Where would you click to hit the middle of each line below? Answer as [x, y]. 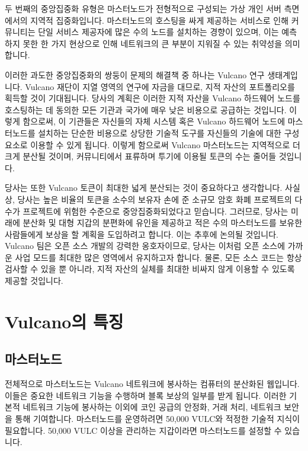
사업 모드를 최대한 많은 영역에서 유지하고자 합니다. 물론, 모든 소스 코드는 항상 [158, 257]
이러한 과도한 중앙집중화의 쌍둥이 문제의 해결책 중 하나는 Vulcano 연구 [135, 74]
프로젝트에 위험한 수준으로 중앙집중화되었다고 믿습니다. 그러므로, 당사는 [155, 211]
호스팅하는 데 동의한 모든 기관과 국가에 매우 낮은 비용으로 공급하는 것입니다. [146, 109]
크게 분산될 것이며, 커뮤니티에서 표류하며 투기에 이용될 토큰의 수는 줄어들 [141, 156]
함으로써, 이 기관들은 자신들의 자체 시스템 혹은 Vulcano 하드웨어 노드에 [154, 121]
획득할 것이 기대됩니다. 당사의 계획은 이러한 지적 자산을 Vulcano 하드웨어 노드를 [153, 98]
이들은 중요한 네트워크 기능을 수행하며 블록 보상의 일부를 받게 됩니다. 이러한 [146, 395]
